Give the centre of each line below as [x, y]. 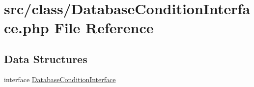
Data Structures [46, 58]
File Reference [104, 28]
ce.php [27, 28]
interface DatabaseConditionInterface [60, 79]
